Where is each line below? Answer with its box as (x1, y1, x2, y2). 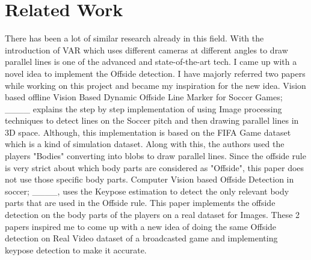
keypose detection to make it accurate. (5, 243, 147, 256)
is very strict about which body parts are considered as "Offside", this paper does (5, 161, 304, 174)
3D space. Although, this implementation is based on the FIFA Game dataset (5, 125, 291, 138)
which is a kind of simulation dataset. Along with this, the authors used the (5, 138, 285, 150)
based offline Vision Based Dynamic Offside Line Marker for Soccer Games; (5, 91, 283, 103)
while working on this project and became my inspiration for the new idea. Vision (5, 79, 306, 91)
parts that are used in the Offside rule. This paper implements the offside (5, 196, 276, 209)
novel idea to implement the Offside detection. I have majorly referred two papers (5, 67, 306, 79)
